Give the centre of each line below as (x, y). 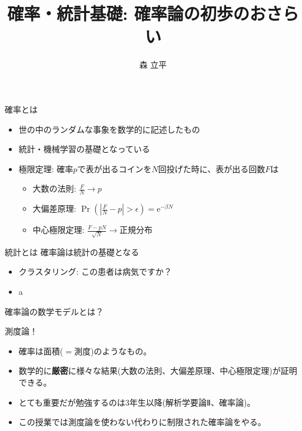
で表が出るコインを (115, 168)
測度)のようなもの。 (113, 351)
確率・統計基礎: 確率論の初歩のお (137, 13)
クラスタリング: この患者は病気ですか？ (95, 272)
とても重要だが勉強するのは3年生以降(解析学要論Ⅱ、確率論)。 (137, 402)
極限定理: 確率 (46, 168)
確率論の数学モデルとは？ (54, 311)
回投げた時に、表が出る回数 (212, 168)
